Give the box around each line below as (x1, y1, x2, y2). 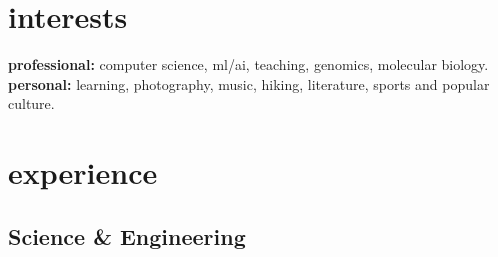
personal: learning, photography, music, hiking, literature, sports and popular (8, 73, 490, 94)
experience (8, 152, 158, 193)
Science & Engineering (8, 220, 246, 251)
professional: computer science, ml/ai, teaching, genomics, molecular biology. (8, 54, 489, 75)
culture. (8, 93, 55, 114)
